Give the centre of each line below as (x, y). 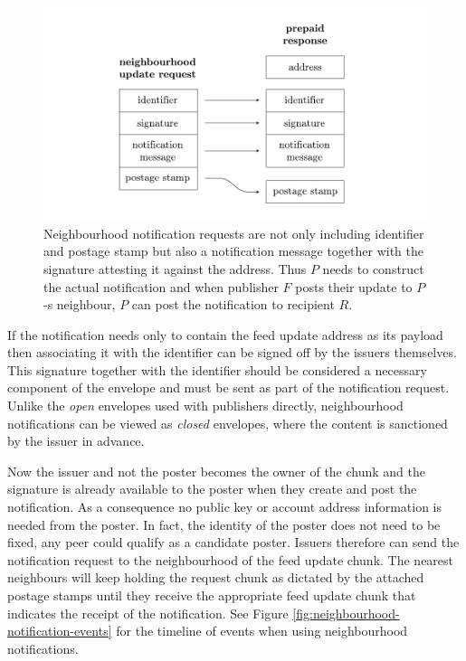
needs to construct (373, 268)
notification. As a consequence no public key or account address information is (225, 507)
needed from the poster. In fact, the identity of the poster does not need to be (224, 524)
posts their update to (354, 286)
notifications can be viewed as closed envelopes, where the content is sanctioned (228, 423)
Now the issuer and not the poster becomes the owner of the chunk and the (216, 471)
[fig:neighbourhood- (346, 613)
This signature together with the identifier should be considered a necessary (217, 369)
